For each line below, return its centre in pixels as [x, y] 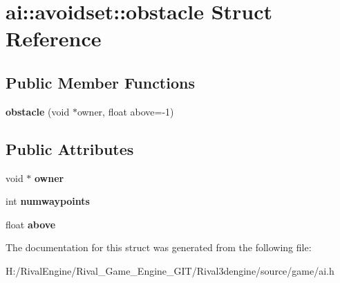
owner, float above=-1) [125, 111]
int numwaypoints [48, 201]
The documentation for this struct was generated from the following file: [159, 247]
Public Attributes [70, 148]
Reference [54, 38]
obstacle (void [38, 111]
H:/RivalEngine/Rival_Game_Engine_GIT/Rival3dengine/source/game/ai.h [170, 270]
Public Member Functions [100, 82]
